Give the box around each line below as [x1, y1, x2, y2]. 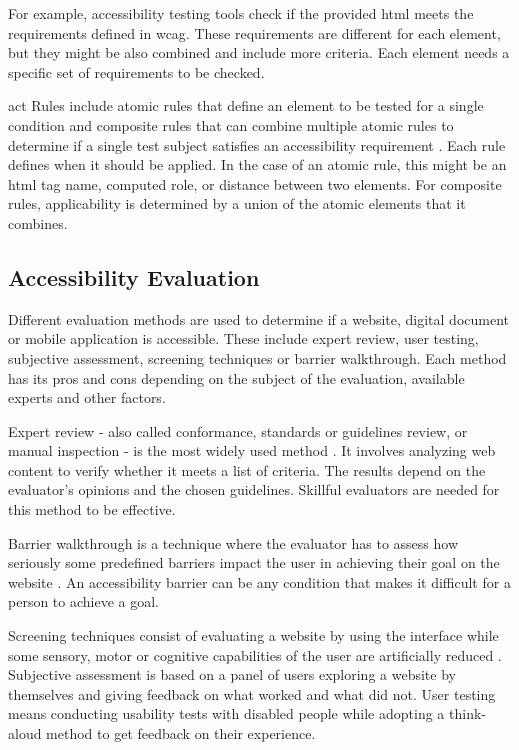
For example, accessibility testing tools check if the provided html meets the [8, 3, 474, 23]
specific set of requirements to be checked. [8, 61, 265, 82]
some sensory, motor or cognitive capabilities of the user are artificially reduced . [8, 644, 502, 665]
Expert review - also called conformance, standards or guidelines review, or [8, 420, 468, 441]
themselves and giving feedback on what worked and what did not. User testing [8, 683, 496, 704]
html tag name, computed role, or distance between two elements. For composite [8, 173, 502, 194]
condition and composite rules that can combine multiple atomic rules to [8, 114, 454, 135]
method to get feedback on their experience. [46, 723, 316, 744]
